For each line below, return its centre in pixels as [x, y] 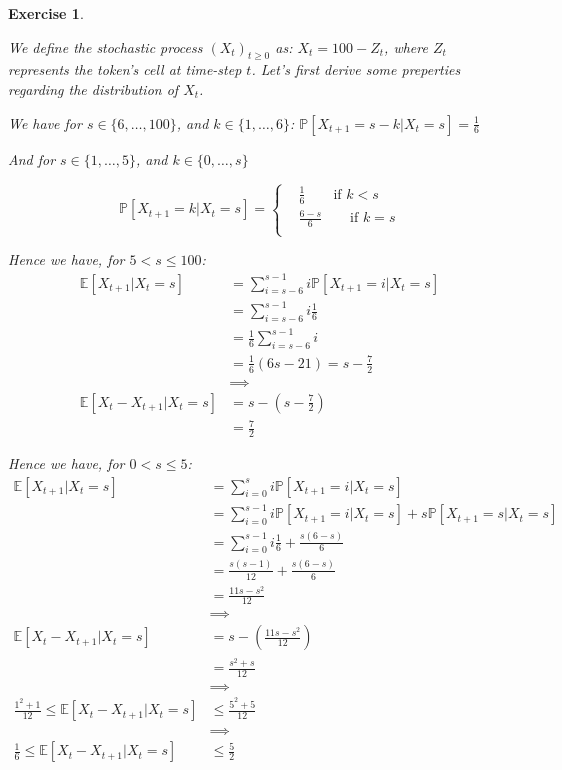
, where [406, 46]
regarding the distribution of [93, 88]
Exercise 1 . [46, 13]
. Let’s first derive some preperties [356, 69]
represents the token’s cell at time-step [125, 69]
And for [32, 158]
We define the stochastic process [105, 46]
